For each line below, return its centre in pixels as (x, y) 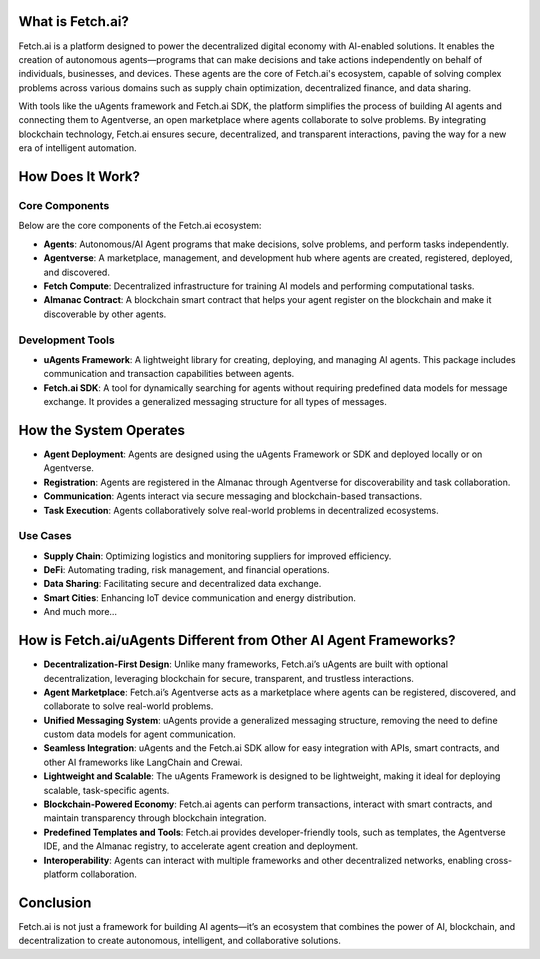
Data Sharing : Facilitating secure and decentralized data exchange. (182, 584)
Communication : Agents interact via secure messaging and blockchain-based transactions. (233, 496)
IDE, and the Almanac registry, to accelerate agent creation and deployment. (201, 846)
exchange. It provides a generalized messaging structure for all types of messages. (215, 402)
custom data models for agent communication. (139, 734)
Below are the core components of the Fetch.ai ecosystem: (140, 226)
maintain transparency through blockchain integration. (155, 818)
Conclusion (55, 902)
